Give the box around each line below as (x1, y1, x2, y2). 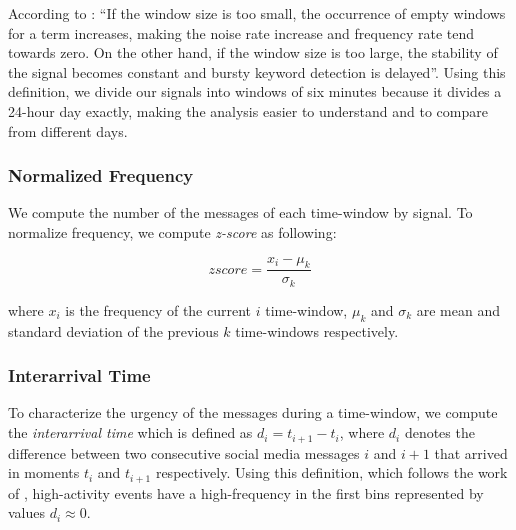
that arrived (434, 442, 508, 463)
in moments (8, 462, 80, 483)
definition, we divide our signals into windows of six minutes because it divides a (8, 81, 502, 102)
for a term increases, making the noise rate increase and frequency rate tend (8, 22, 475, 43)
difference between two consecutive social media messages (8, 442, 360, 463)
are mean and (416, 299, 500, 320)
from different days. (8, 120, 128, 141)
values (8, 502, 46, 523)
